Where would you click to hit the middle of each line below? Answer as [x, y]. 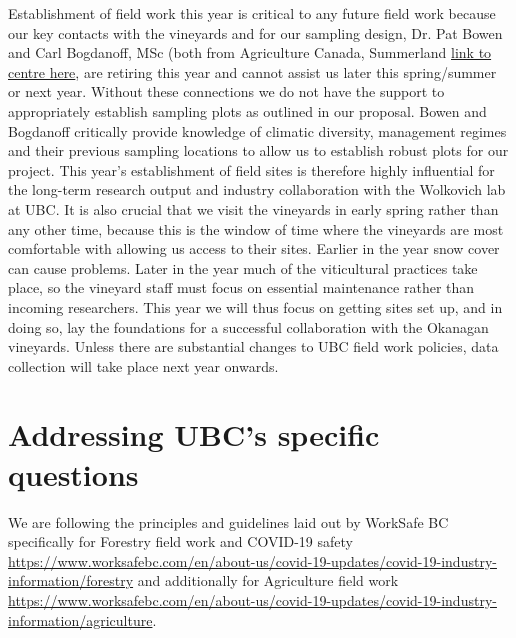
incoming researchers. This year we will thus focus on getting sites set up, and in [255, 306]
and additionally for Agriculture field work [268, 580]
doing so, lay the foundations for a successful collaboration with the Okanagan [248, 326]
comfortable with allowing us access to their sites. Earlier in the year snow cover [254, 248]
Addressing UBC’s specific [194, 434]
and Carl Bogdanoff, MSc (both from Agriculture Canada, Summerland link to [250, 52]
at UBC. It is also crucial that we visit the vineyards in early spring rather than [253, 208]
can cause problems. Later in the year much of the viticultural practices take [243, 267]
